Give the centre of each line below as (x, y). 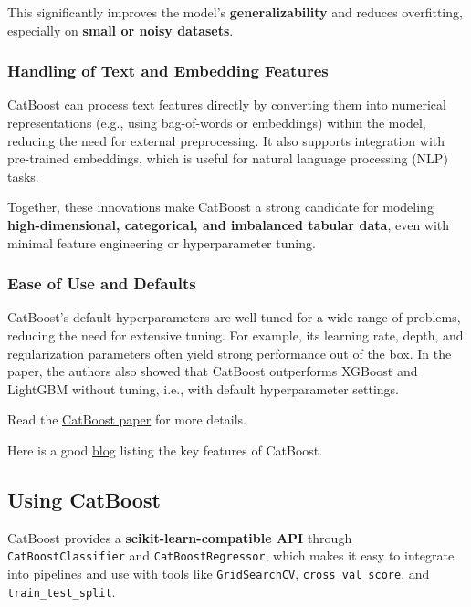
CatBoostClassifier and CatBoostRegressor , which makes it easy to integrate (231, 555)
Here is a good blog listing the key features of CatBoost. (165, 450)
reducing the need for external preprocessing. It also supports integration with (226, 140)
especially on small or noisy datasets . (120, 30)
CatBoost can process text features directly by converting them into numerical (227, 105)
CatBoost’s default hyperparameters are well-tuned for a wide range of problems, (234, 317)
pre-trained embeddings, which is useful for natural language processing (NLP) (228, 158)
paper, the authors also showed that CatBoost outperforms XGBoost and (213, 371)
